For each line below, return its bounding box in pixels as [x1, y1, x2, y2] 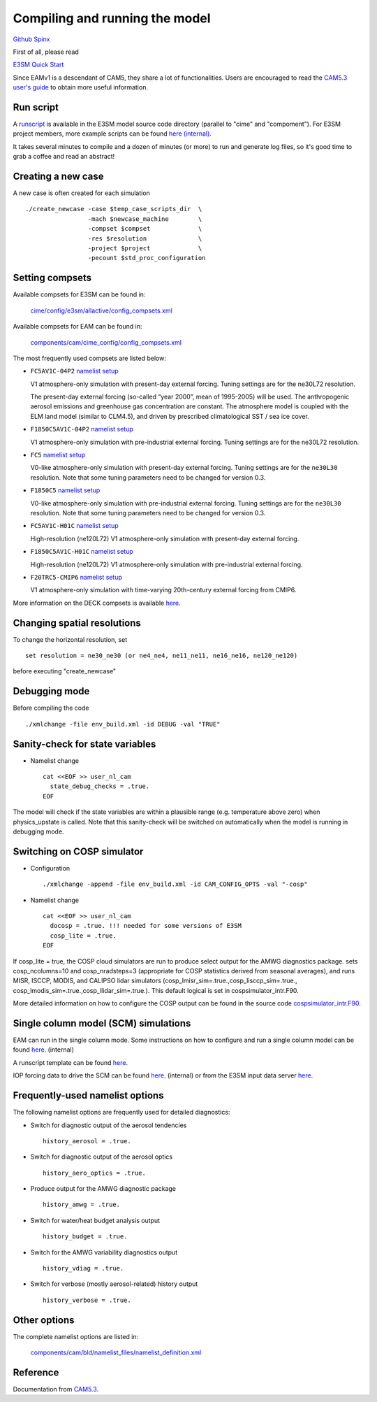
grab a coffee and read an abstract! [13, 152, 115, 161]
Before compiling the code [13, 703, 89, 713]
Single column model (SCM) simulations [13, 1017, 191, 1029]
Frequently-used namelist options [13, 1089, 164, 1101]
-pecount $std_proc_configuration [87, 254, 206, 262]
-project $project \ [87, 245, 202, 252]
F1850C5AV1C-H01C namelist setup [30, 548, 134, 556]
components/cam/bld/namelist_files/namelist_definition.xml [30, 1348, 202, 1357]
